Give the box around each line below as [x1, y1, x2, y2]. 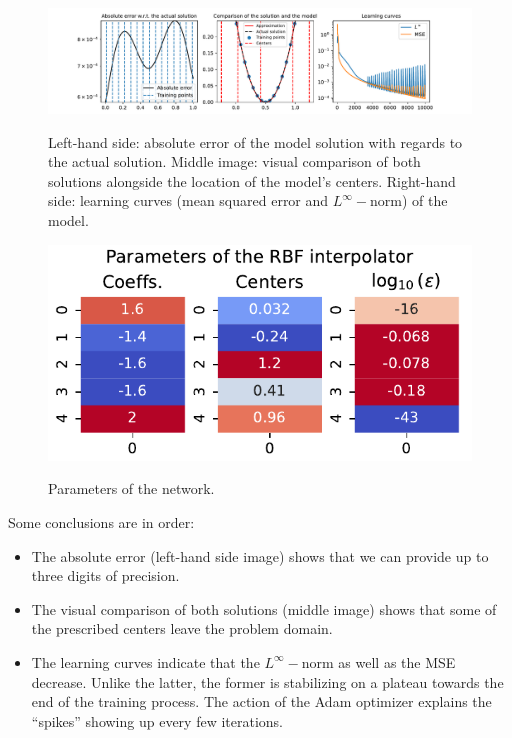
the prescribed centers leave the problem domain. [31, 618, 333, 639]
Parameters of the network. [48, 478, 215, 499]
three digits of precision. [31, 565, 180, 586]
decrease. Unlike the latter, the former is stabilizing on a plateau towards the [31, 671, 504, 692]
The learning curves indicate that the [31, 651, 260, 672]
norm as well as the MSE [301, 651, 456, 672]
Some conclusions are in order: [8, 511, 195, 532]
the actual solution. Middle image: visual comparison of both [48, 151, 421, 172]
